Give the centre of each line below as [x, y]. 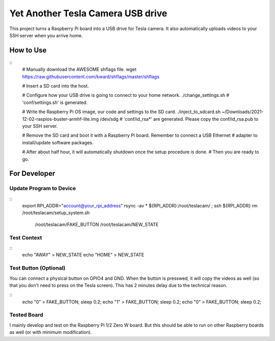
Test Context [26, 238]
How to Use [28, 50]
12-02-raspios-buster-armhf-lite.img [60, 119]
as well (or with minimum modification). [51, 332]
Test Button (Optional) [37, 268]
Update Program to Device [43, 189]
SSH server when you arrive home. [46, 35]
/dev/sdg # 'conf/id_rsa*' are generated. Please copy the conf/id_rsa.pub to [179, 119]
